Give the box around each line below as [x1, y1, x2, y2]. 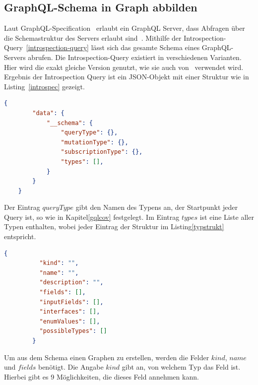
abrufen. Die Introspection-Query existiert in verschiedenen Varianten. [28, 52, 242, 62]
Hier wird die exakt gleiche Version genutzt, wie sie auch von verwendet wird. [4, 62, 244, 72]
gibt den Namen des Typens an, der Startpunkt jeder [75, 202, 238, 212]
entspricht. [4, 231, 36, 242]
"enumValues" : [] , [39, 318, 100, 325]
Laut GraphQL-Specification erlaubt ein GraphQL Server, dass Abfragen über [4, 23, 245, 33]
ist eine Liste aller [199, 211, 254, 222]
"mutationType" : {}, [61, 138, 129, 146]
